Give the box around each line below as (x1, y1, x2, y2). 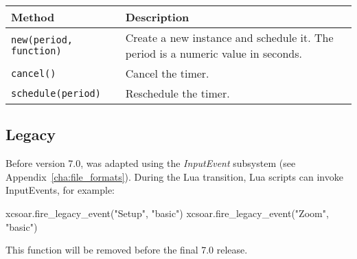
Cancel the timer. (125, 65, 209, 81)
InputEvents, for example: (5, 183, 115, 197)
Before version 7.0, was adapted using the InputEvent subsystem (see (5, 156, 296, 170)
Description (125, 9, 189, 25)
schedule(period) (11, 87, 101, 99)
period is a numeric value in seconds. (125, 45, 302, 61)
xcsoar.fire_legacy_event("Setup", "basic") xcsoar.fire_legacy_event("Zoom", (5, 205, 329, 220)
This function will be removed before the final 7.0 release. (5, 243, 248, 257)
